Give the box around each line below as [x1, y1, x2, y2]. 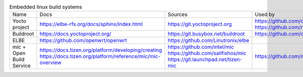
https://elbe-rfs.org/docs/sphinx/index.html [39, 20, 143, 27]
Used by [255, 11, 275, 18]
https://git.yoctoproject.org [167, 20, 232, 27]
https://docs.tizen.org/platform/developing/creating [39, 46, 163, 53]
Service [12, 62, 31, 69]
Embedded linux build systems [9, 3, 82, 10]
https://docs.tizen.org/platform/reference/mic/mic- [39, 53, 161, 60]
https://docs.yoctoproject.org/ [39, 30, 112, 37]
